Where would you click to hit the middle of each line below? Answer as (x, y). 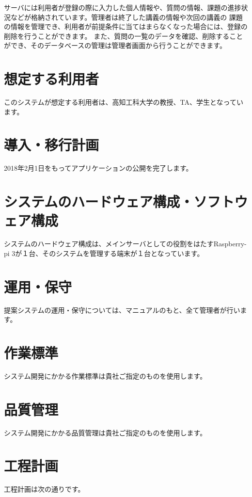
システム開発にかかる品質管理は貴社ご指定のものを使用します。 (105, 432)
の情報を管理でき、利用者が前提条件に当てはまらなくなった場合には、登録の (126, 26)
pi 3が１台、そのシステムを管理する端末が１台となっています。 (104, 253)
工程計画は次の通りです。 (44, 489)
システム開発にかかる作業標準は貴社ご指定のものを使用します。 (105, 376)
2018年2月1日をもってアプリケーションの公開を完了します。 (98, 168)
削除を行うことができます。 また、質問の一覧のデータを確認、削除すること (124, 36)
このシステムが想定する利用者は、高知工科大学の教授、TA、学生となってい (124, 102)
